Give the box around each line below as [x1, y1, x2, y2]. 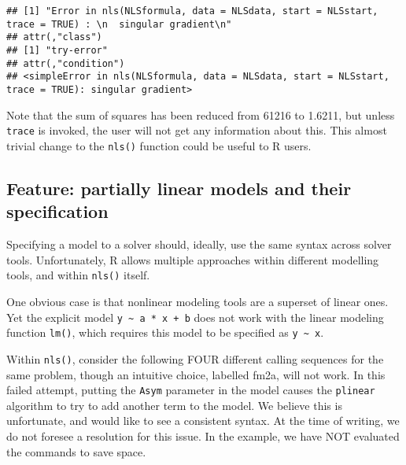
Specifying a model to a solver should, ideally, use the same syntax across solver [6, 236, 392, 253]
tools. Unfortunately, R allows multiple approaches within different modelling [6, 251, 379, 268]
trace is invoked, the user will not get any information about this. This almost [6, 122, 387, 138]
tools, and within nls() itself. [6, 267, 150, 283]
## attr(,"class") [6, 31, 102, 43]
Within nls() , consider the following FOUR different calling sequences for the [6, 350, 384, 367]
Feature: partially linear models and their [6, 175, 352, 200]
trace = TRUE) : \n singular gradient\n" [6, 18, 232, 30]
